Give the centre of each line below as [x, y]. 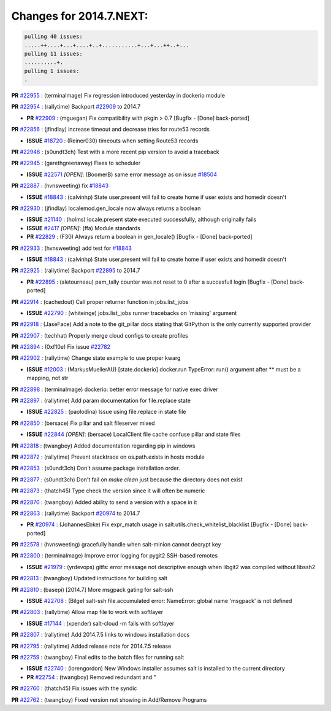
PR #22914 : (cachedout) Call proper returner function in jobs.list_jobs [100, 301]
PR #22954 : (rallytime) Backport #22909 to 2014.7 [76, 107]
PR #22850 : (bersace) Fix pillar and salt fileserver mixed [83, 423]
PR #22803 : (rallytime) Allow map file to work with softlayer [87, 612]
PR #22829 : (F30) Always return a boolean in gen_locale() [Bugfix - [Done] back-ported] [139, 237]
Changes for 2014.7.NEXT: [80, 16]
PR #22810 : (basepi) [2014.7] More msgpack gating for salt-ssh [92, 589]
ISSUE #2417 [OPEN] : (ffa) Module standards [83, 228]
